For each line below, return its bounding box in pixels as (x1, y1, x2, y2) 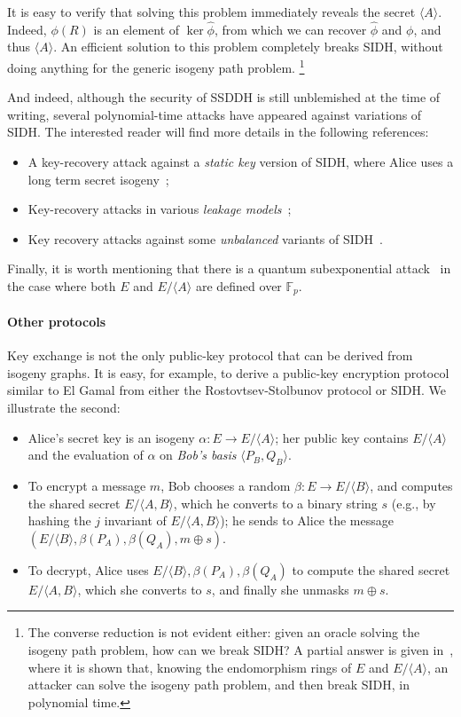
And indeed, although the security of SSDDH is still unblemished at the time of (7, 88, 441, 106)
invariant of (104, 511, 167, 530)
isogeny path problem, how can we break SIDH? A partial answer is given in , (27, 640, 454, 658)
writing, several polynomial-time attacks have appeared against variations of (7, 105, 422, 123)
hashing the (27, 511, 91, 530)
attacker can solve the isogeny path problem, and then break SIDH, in (27, 675, 410, 694)
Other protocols (7, 312, 106, 331)
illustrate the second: (7, 398, 121, 417)
